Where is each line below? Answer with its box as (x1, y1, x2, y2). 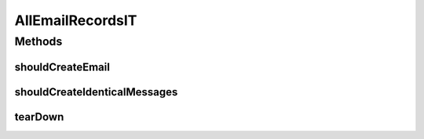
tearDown (14, 110, 64, 123)
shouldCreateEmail (14, 60, 110, 73)
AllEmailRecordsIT (14, 12, 137, 29)
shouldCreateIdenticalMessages (14, 85, 178, 98)
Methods (14, 34, 63, 48)
